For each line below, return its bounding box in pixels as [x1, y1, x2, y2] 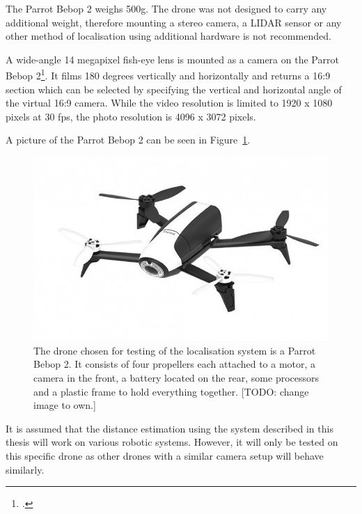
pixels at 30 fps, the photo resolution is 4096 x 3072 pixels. [6, 109, 256, 123]
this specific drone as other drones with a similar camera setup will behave [6, 449, 324, 463]
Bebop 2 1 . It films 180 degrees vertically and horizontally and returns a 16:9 [6, 66, 331, 83]
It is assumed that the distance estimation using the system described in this [6, 421, 333, 435]
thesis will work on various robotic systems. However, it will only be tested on [6, 435, 338, 449]
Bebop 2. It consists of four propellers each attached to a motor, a [33, 357, 316, 371]
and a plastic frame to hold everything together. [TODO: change [33, 384, 309, 398]
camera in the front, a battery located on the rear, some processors [33, 371, 320, 385]
